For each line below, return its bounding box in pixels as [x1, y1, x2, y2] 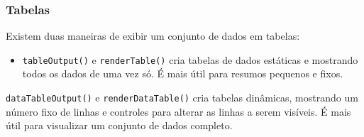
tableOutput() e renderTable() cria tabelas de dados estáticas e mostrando [22, 52, 358, 67]
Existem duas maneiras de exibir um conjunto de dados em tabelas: [6, 28, 300, 43]
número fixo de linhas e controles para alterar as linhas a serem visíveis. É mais [6, 104, 351, 119]
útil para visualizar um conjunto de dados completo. [6, 118, 233, 133]
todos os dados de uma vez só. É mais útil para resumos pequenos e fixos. [22, 66, 343, 81]
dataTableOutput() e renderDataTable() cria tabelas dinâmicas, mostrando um [6, 90, 358, 105]
